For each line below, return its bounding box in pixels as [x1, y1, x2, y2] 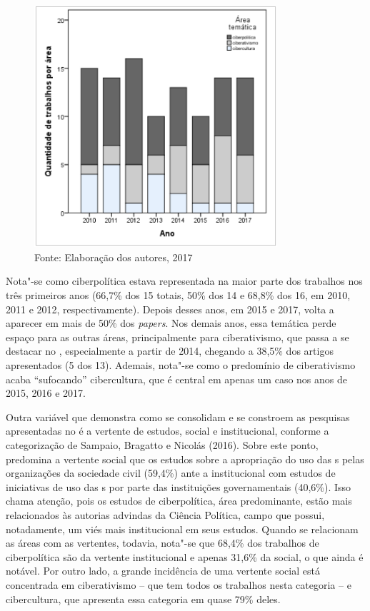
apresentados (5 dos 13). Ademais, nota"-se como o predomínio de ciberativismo [6, 358, 356, 373]
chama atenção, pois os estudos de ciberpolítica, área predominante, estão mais [6, 493, 352, 508]
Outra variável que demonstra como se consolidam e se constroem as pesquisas [6, 409, 350, 424]
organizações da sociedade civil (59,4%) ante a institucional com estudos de [6, 465, 336, 480]
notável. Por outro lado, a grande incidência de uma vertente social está [6, 563, 320, 578]
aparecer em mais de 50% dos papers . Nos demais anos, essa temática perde [6, 315, 336, 330]
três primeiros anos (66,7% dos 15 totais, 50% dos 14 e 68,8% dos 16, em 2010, [6, 288, 351, 303]
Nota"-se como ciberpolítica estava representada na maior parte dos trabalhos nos [6, 273, 363, 288]
